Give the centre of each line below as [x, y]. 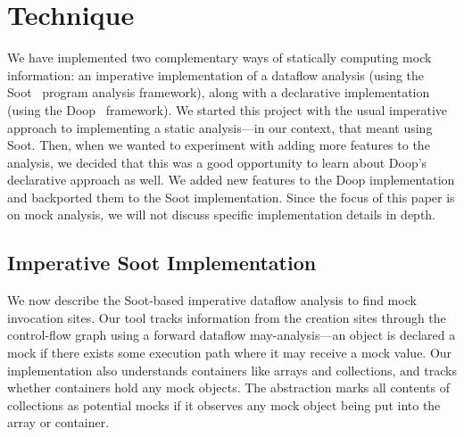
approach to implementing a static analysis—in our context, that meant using [220, 127]
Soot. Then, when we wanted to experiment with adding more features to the [219, 145]
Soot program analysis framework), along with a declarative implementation [219, 92]
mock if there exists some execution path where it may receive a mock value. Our [230, 353]
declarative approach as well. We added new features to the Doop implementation [231, 180]
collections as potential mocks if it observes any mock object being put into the [224, 404]
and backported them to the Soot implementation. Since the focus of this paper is [231, 197]
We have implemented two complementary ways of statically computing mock [220, 58]
